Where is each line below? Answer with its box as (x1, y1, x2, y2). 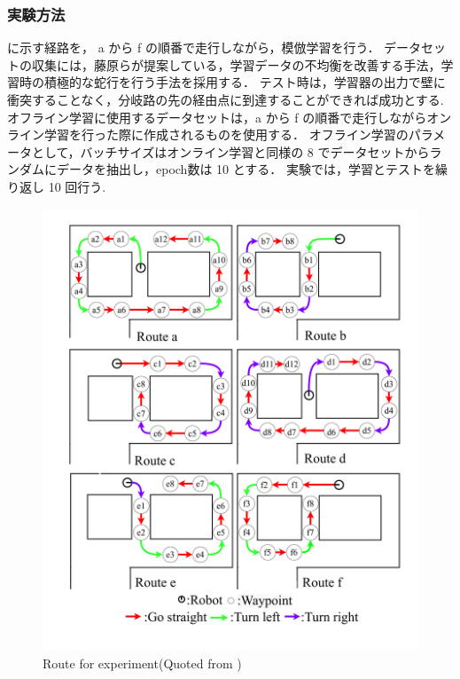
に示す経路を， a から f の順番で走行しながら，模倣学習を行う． (7, 38, 380, 57)
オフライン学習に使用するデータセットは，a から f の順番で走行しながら (7, 107, 427, 126)
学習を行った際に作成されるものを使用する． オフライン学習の (43, 125, 409, 144)
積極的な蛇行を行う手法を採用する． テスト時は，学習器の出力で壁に (43, 73, 446, 91)
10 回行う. (48, 177, 106, 195)
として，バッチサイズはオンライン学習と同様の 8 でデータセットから (31, 142, 430, 161)
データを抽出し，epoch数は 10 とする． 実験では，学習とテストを (56, 160, 435, 178)
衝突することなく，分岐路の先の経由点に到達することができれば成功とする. (7, 91, 444, 108)
